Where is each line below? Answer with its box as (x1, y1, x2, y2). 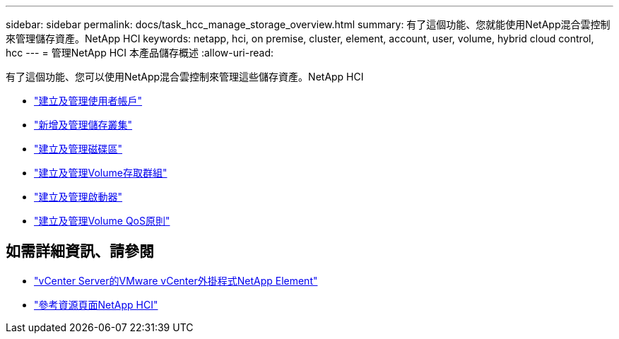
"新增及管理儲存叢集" (34, 119, 133, 131)
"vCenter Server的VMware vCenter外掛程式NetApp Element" (34, 274, 318, 287)
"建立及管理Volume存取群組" (34, 167, 167, 179)
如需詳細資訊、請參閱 (6, 242, 154, 261)
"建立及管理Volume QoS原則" (34, 215, 170, 227)
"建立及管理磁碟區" (34, 143, 123, 155)
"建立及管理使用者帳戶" (34, 95, 143, 107)
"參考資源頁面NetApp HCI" (34, 298, 158, 311)
